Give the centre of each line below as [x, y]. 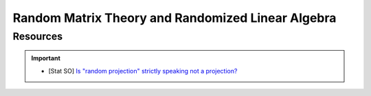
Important [46, 58]
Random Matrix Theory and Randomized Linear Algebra [175, 18]
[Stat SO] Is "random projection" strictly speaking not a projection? [143, 71]
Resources [38, 36]
